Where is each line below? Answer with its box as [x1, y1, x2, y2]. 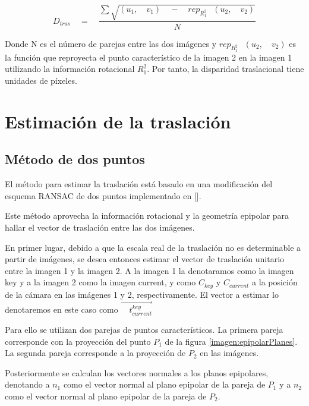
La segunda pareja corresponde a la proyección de [5, 347, 186, 359]
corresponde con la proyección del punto [5, 335, 151, 347]
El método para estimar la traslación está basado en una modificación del [5, 178, 273, 190]
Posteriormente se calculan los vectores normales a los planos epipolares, [5, 366, 269, 379]
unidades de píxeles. [5, 74, 77, 86]
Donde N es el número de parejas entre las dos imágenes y [5, 37, 217, 49]
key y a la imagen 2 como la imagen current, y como [5, 276, 196, 288]
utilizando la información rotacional [5, 62, 135, 75]
